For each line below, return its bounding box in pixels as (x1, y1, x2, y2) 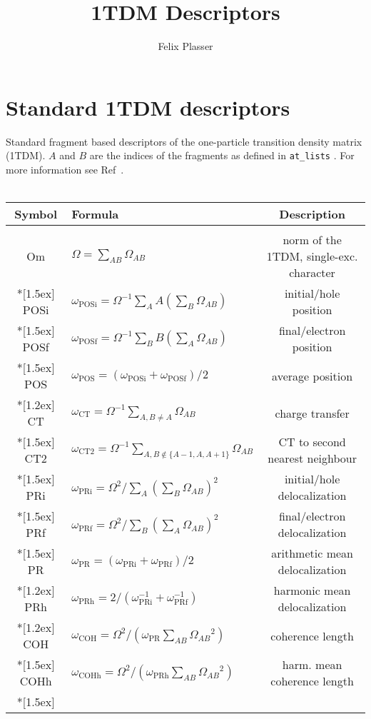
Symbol (14, 206, 58, 223)
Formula (71, 206, 119, 223)
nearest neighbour (268, 450, 357, 467)
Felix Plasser (158, 39, 213, 54)
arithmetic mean (271, 545, 353, 562)
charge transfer (275, 404, 350, 421)
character (289, 264, 335, 281)
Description (279, 206, 345, 223)
